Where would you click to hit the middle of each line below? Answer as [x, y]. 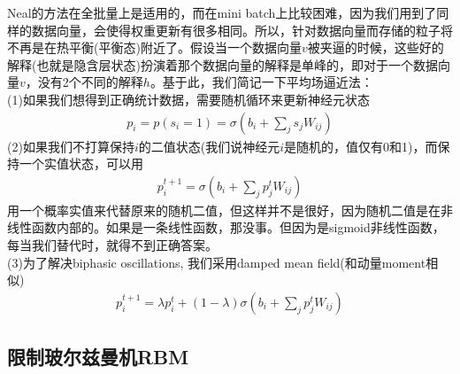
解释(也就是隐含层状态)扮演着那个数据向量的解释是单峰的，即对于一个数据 [222, 64]
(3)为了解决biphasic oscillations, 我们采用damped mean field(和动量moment [217, 262]
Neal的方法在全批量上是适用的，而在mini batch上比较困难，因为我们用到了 [222, 12]
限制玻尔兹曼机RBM [98, 357]
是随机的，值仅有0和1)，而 [361, 146]
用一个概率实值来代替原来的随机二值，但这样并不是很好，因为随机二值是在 [224, 210]
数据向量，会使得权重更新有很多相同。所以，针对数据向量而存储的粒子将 [242, 30]
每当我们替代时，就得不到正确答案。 [112, 245]
